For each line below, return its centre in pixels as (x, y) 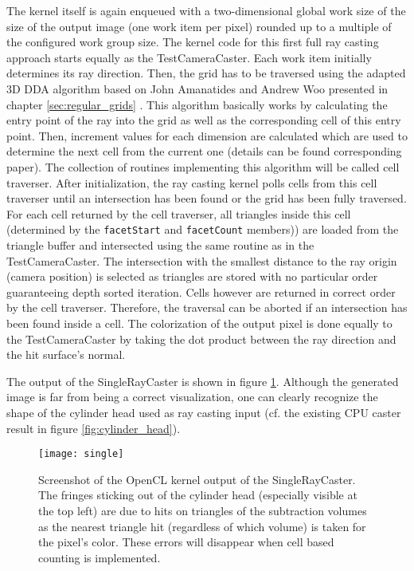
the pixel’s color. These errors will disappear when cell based (186, 542)
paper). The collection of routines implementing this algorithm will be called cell (203, 166)
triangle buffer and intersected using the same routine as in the (160, 244)
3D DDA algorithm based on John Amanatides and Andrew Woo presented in (197, 88)
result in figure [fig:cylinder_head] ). (94, 428)
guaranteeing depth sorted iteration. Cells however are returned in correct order (201, 291)
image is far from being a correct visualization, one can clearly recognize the (192, 397)
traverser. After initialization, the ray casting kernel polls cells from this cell (192, 182)
